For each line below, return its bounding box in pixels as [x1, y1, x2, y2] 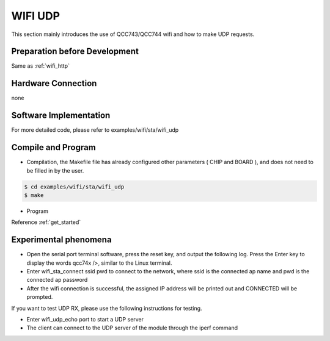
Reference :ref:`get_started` [11, 218, 81, 226]
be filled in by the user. [26, 167, 84, 174]
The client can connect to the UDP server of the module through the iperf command [26, 324, 238, 332]
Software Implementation [11, 110, 111, 121]
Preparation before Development [11, 46, 139, 57]
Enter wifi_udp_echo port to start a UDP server [26, 315, 144, 323]
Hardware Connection [11, 78, 97, 88]
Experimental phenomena [11, 235, 112, 245]
